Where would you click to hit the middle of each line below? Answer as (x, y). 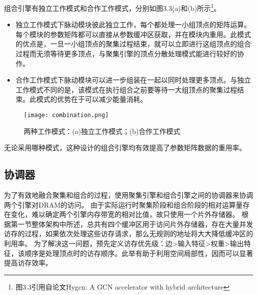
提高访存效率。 (28, 263)
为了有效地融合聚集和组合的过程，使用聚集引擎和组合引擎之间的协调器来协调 (128, 195)
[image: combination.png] (66, 115)
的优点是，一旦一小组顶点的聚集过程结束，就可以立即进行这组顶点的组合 (133, 44)
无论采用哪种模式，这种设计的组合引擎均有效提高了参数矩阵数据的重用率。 (125, 147)
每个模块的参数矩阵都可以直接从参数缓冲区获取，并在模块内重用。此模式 (133, 34)
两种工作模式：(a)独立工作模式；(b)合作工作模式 (102, 131)
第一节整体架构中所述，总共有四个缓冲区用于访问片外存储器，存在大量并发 (132, 224)
